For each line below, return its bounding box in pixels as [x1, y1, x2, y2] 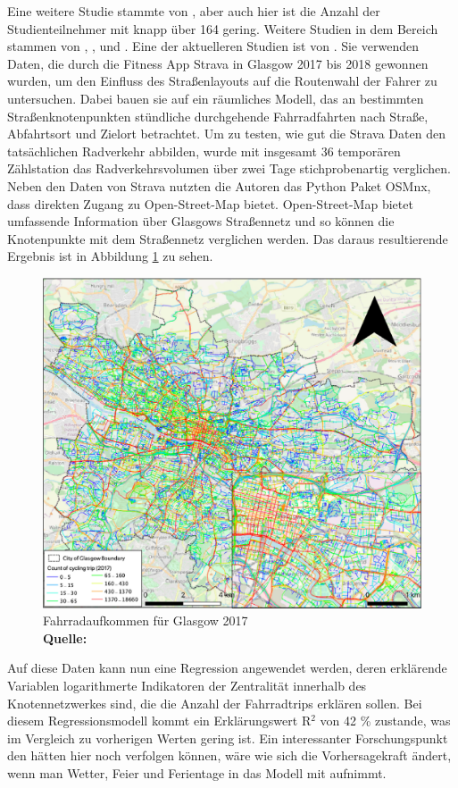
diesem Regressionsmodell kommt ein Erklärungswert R [7, 711, 312, 730]
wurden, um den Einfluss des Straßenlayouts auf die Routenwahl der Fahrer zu [7, 71, 437, 90]
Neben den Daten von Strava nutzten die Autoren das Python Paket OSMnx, [7, 176, 431, 195]
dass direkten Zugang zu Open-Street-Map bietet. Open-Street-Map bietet [7, 194, 413, 213]
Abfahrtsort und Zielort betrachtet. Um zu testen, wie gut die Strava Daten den [7, 124, 446, 143]
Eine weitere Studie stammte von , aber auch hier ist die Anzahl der [7, 2, 380, 20]
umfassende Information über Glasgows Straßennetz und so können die [7, 212, 395, 231]
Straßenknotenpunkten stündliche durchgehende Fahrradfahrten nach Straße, [7, 106, 429, 125]
